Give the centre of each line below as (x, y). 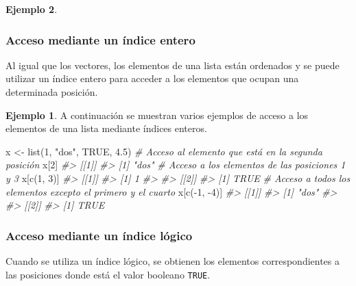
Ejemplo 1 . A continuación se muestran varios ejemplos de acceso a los (157, 115)
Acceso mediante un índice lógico (99, 235)
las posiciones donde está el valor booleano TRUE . (108, 274)
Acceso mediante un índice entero (100, 39)
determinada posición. (52, 92)
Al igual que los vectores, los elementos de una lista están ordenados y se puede (173, 65)
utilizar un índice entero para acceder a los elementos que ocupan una (152, 78)
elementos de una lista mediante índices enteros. (106, 128)
